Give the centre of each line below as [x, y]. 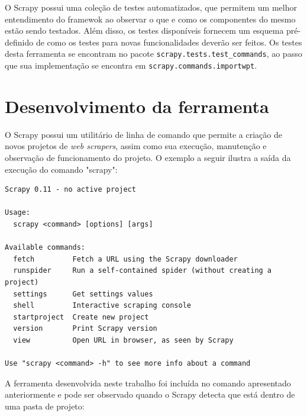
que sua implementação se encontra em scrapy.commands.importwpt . [131, 65]
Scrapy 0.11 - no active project [70, 190]
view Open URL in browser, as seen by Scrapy [123, 340]
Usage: [17, 213]
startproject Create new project [81, 317]
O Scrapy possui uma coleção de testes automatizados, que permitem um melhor [151, 7]
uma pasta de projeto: [45, 406]
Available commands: [45, 248]
